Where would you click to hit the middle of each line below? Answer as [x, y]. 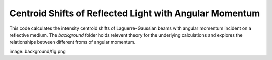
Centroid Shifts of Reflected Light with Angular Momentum [135, 13]
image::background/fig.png [38, 51]
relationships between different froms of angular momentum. [73, 42]
